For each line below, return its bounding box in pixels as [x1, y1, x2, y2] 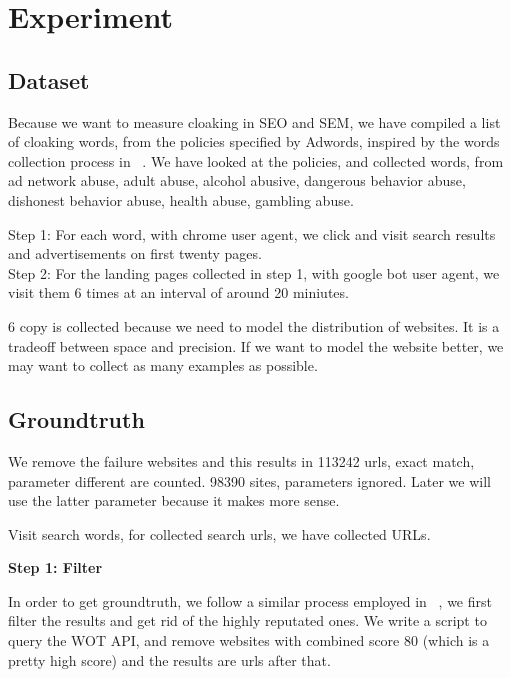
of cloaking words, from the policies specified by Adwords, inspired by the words [8, 131, 500, 152]
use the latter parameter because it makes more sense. [8, 490, 340, 511]
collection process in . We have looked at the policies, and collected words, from [8, 150, 504, 171]
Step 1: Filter [8, 557, 103, 578]
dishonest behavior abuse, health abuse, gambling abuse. [8, 189, 354, 210]
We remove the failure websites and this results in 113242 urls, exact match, [8, 450, 475, 471]
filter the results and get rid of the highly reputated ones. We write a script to [8, 610, 487, 631]
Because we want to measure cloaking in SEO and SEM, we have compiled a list [8, 111, 501, 132]
